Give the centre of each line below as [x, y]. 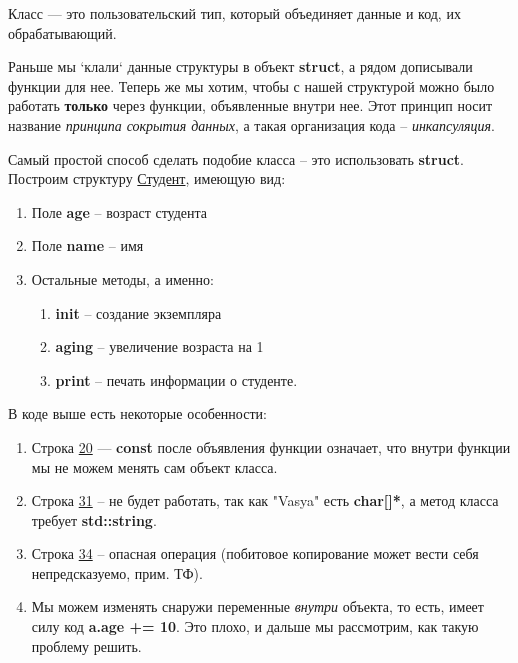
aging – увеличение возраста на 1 [159, 346]
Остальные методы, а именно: [122, 278]
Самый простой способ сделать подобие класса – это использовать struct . [236, 158]
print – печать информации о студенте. [176, 379]
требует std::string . [94, 519]
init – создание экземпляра [138, 312]
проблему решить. [86, 645]
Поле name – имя [87, 245]
